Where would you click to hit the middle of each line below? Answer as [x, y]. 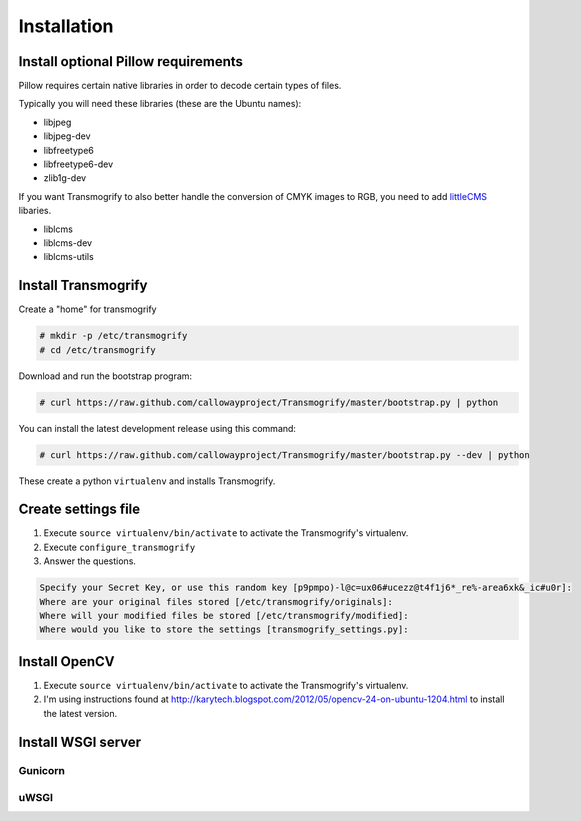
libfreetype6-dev [78, 164]
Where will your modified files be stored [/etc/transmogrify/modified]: [224, 616]
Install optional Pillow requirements [131, 61]
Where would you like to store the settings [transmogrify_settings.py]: [224, 629]
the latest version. [80, 713]
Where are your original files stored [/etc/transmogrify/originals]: [216, 601]
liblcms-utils [68, 257]
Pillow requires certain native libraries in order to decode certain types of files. [180, 86]
